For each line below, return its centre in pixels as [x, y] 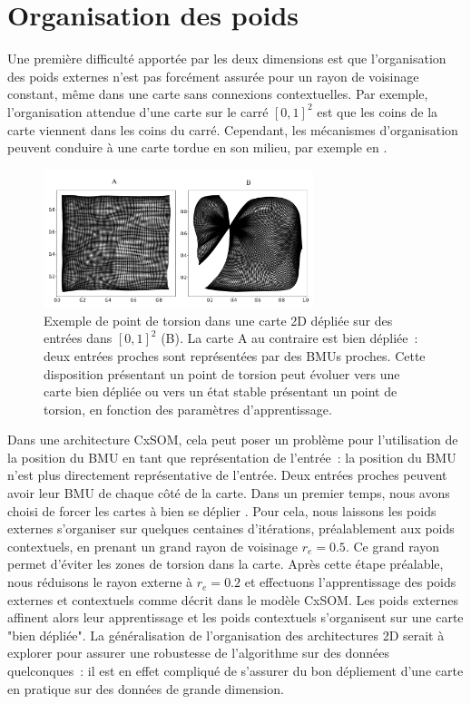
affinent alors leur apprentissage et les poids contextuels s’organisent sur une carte [235, 617]
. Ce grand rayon [392, 546]
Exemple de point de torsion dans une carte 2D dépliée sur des [218, 320]
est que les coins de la [378, 111]
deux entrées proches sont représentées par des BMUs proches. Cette [235, 355]
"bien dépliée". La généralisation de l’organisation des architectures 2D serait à [226, 635]
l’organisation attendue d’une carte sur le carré [138, 111]
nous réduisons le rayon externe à [100, 582]
